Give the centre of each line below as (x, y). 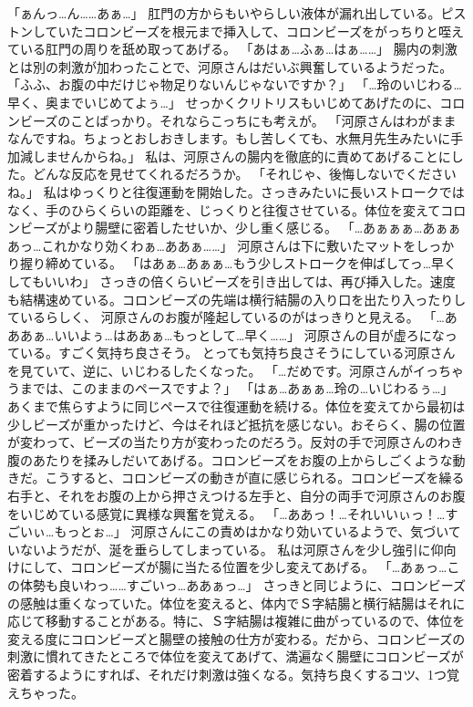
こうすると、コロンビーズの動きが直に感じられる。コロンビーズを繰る (255, 478)
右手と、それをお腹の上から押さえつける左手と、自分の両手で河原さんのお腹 (236, 496)
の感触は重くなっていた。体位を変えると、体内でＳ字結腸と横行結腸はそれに (236, 603)
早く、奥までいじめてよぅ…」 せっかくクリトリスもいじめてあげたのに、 (224, 102)
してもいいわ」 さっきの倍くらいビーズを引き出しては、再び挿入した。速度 (231, 281)
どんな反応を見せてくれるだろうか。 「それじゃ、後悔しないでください (244, 174)
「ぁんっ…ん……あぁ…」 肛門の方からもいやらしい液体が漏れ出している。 (224, 13)
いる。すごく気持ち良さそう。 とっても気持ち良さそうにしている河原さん (237, 353)
